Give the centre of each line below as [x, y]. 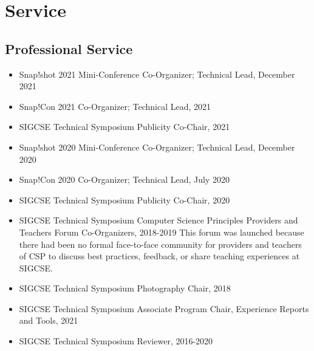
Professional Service [69, 48]
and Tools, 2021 [49, 320]
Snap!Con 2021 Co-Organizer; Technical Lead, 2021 [115, 106]
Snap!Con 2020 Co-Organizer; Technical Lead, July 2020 [125, 179]
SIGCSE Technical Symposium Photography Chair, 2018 [125, 288]
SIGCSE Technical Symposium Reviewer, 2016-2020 [116, 341]
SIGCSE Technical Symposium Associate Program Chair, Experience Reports [164, 308]
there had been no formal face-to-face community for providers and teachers [160, 244]
